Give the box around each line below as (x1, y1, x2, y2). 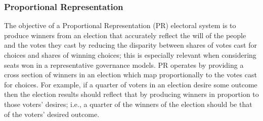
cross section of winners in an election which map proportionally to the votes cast (4, 69, 257, 80)
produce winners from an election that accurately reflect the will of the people (4, 30, 246, 40)
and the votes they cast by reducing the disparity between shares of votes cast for (4, 40, 257, 50)
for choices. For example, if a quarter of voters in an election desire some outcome (4, 79, 257, 89)
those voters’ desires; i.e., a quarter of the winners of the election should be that (4, 98, 252, 109)
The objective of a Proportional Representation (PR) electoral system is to (4, 20, 236, 31)
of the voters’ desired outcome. (4, 108, 100, 119)
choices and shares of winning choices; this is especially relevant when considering (4, 50, 256, 60)
